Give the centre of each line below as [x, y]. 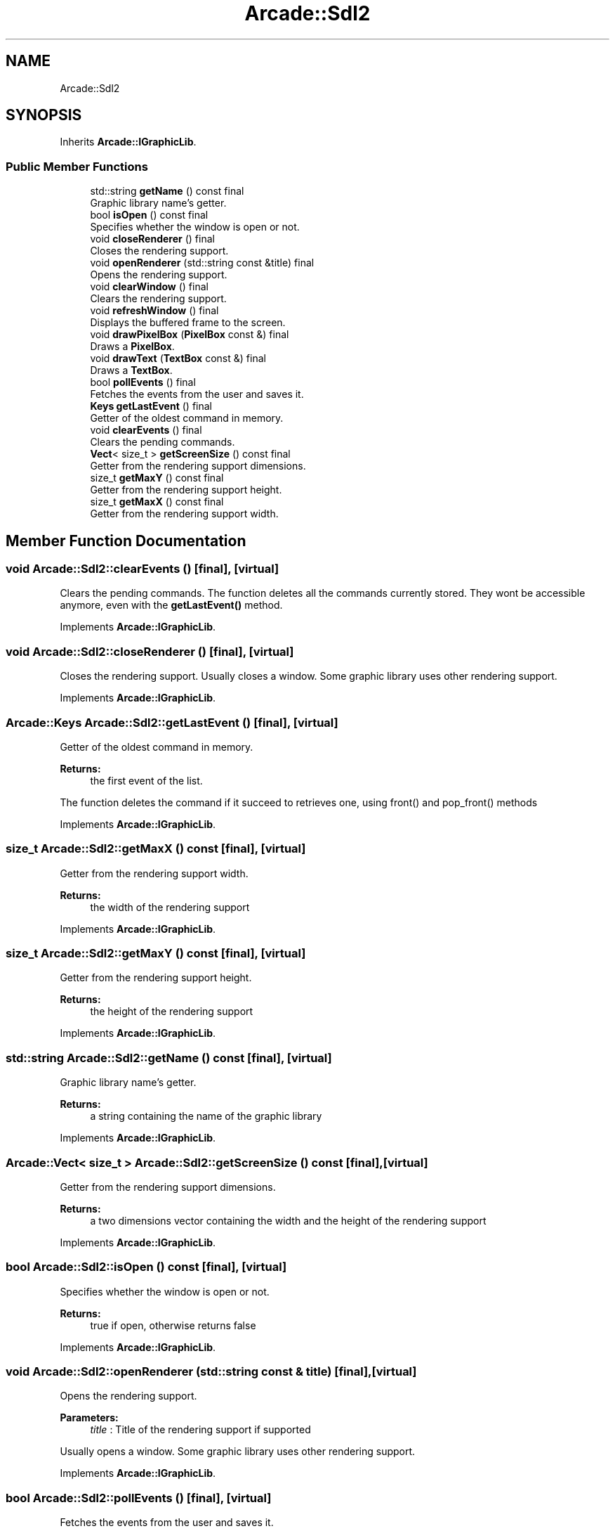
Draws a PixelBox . [132, 347]
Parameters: [89, 1418]
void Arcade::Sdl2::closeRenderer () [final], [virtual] [150, 651]
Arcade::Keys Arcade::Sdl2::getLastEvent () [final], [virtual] [172, 722]
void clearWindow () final [149, 287]
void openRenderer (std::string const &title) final [202, 263]
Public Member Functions [77, 166]
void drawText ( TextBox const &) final [178, 358]
